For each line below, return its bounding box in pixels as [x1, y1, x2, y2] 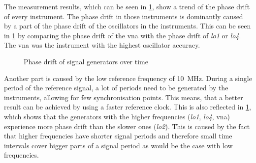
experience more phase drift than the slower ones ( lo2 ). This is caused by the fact [4, 121, 250, 131]
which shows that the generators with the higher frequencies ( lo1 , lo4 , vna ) [4, 111, 230, 121]
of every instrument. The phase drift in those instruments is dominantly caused [4, 11, 243, 21]
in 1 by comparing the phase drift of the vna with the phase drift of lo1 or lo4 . [4, 30, 241, 40]
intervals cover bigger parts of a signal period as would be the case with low [4, 140, 233, 150]
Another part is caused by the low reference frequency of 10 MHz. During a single [4, 73, 252, 83]
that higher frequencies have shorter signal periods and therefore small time [4, 131, 232, 141]
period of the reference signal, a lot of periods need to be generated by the [4, 82, 228, 93]
